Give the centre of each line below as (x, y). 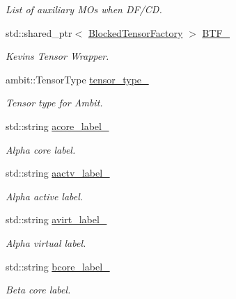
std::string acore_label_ (57, 126)
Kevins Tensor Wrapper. (57, 56)
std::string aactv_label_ (58, 173)
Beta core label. (38, 290)
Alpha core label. (41, 149)
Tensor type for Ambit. (54, 103)
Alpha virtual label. (46, 242)
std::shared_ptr (39, 32)
